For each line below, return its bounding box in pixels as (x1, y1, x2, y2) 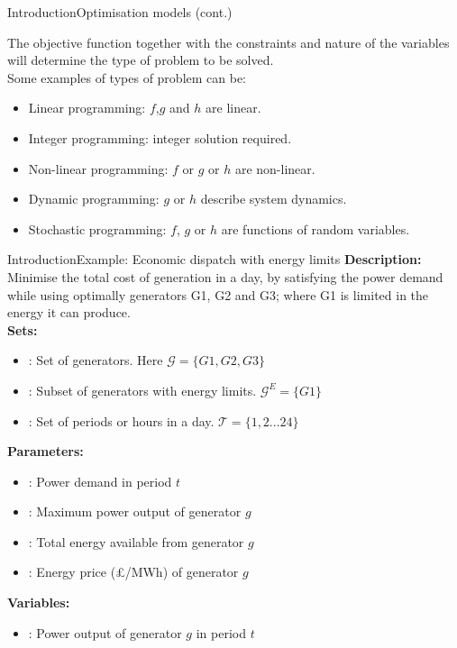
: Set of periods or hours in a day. (28, 411, 215, 430)
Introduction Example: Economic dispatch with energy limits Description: (7, 250, 422, 269)
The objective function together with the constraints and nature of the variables (7, 32, 450, 51)
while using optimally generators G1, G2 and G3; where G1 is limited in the (7, 285, 429, 304)
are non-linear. (234, 159, 315, 178)
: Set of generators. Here (28, 351, 163, 370)
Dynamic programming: (28, 189, 160, 208)
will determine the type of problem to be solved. (7, 50, 274, 69)
